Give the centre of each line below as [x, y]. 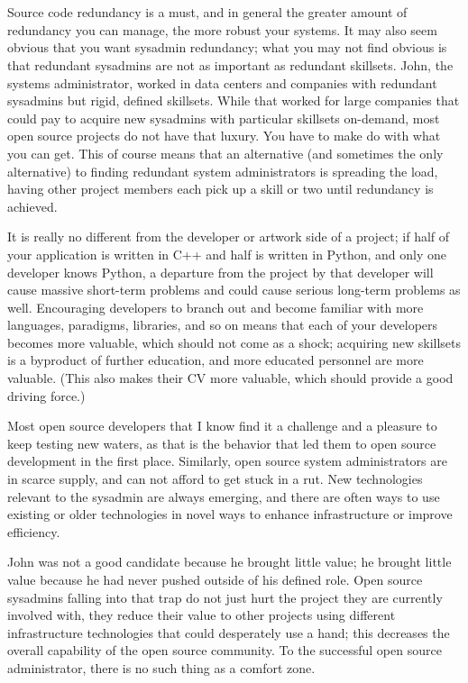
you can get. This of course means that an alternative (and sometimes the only [225, 153]
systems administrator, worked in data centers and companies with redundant [222, 82]
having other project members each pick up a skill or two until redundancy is [220, 189]
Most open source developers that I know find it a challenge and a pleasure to [222, 426]
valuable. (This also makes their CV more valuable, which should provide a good [230, 378]
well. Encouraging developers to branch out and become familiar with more [216, 307]
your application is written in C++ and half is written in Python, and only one [227, 254]
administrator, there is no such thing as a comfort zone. [161, 667]
